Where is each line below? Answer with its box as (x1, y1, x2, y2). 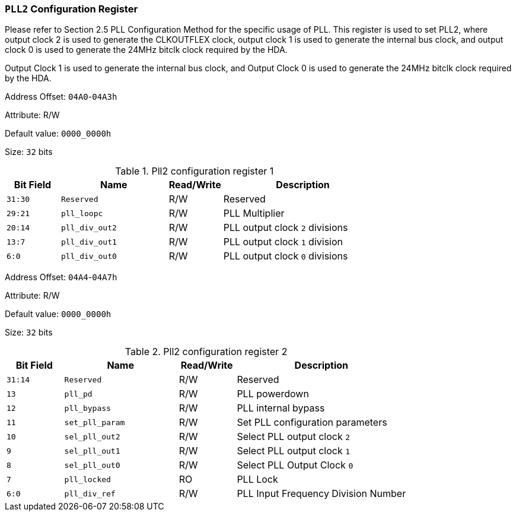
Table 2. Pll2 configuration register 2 (125, 346, 288, 358)
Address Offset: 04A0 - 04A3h (5, 91, 117, 102)
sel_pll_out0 (64, 460, 120, 470)
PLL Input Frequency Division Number (237, 487, 406, 500)
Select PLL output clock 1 (237, 445, 351, 457)
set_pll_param (64, 417, 125, 427)
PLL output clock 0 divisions (223, 250, 348, 262)
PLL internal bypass (237, 402, 325, 414)
